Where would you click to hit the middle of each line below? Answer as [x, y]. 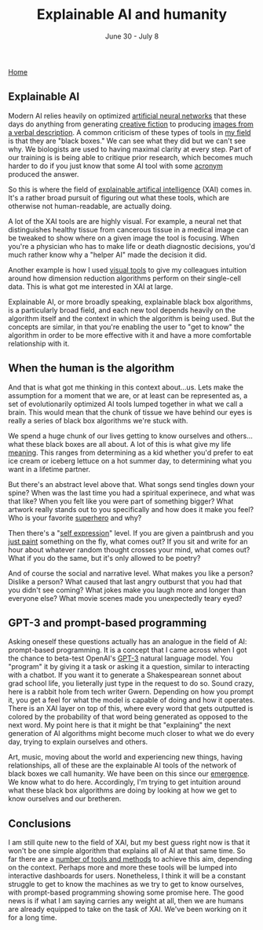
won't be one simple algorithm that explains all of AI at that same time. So [127, 851]
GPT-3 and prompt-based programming [108, 622]
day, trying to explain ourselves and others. [78, 742]
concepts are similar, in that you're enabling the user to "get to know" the [126, 327]
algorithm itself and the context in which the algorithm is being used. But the [131, 318]
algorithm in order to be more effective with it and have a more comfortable [130, 335]
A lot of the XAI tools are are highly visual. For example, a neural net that [125, 221]
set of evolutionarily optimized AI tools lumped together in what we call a [126, 404]
